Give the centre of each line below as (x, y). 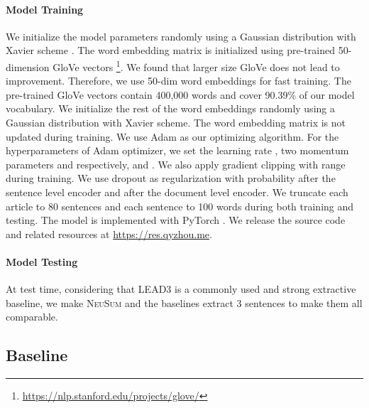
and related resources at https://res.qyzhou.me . (109, 233)
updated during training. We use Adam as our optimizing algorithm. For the (172, 136)
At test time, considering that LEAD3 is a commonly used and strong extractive (181, 289)
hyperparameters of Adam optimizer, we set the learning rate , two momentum (177, 150)
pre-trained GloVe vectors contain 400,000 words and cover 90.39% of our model (180, 94)
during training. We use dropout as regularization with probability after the (171, 178)
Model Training (45, 9)
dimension (28, 66)
